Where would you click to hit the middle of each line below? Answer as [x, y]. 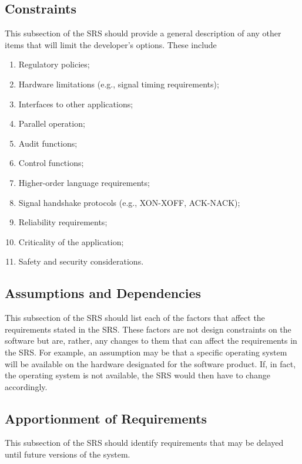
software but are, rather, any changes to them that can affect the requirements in [151, 341]
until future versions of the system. [68, 454]
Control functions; [51, 163]
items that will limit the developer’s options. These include [111, 44]
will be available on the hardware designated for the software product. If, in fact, [150, 363]
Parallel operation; [52, 123]
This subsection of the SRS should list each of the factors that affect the [135, 318]
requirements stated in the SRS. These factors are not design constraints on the [148, 329]
